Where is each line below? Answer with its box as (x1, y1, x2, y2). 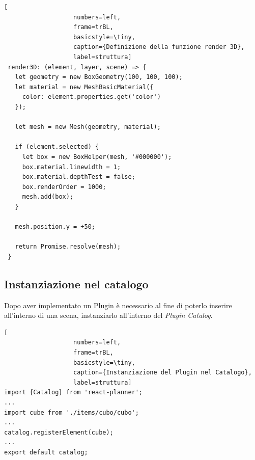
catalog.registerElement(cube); (4, 428, 114, 436)
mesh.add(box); (22, 193, 74, 201)
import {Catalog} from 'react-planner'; (4, 389, 143, 396)
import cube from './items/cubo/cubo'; (4, 409, 139, 416)
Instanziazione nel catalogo (4, 276, 149, 291)
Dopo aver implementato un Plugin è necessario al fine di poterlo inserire (4, 300, 232, 310)
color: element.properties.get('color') (22, 93, 161, 101)
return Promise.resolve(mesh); (15, 243, 121, 251)
